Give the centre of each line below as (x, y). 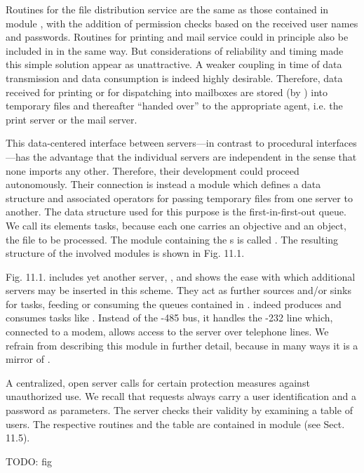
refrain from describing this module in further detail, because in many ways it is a (182, 345)
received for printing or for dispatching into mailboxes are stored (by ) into (167, 92)
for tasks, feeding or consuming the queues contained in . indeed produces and (174, 304)
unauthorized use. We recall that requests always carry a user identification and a (181, 396)
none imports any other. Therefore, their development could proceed (153, 170)
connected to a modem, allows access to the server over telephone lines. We (167, 332)
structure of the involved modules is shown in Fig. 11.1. (125, 253)
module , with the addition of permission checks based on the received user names (182, 23)
